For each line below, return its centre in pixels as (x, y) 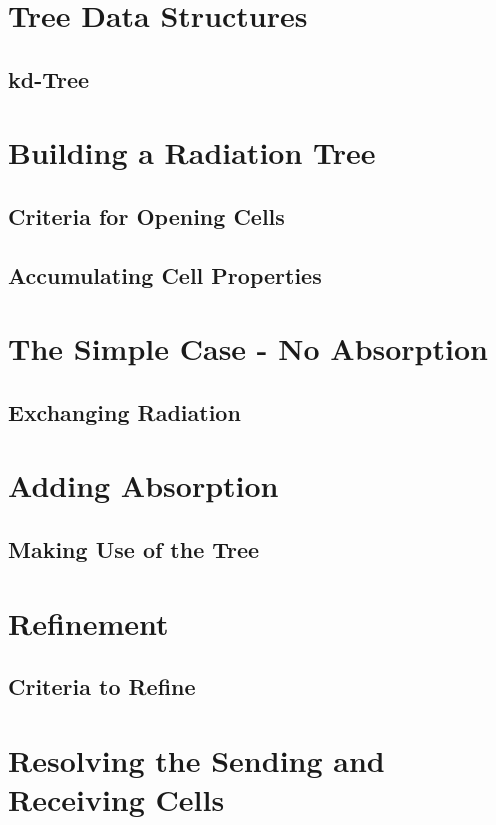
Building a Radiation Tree (192, 152)
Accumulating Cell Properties (165, 274)
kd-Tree (49, 78)
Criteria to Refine (102, 686)
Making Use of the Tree (134, 549)
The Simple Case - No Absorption (248, 348)
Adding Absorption (143, 485)
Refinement (88, 622)
